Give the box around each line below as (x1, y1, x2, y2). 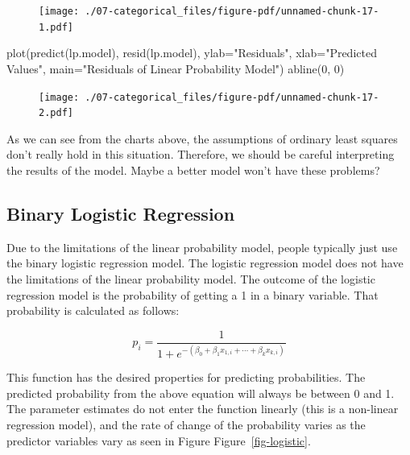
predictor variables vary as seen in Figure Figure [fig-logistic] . (6, 432, 311, 449)
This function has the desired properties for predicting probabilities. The (6, 369, 366, 386)
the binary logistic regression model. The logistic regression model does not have (6, 254, 404, 271)
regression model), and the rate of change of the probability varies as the (6, 416, 366, 432)
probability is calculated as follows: (6, 302, 180, 319)
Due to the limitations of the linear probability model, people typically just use (6, 238, 398, 255)
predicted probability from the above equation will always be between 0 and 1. (6, 384, 395, 401)
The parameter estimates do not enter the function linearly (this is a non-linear (6, 400, 399, 417)
